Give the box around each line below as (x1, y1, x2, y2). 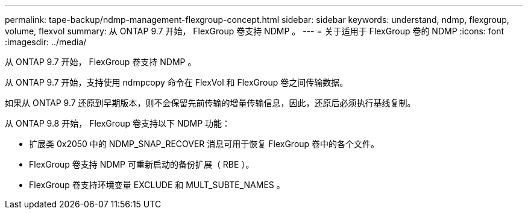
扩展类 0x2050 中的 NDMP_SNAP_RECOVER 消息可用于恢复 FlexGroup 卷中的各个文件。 (29, 139, 380, 149)
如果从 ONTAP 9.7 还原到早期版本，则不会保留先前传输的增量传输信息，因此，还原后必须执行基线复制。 (5, 98, 416, 108)
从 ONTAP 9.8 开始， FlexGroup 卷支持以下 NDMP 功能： (5, 118, 231, 128)
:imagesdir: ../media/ (5, 37, 87, 47)
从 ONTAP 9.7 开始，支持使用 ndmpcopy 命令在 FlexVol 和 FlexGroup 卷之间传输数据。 (5, 77, 348, 87)
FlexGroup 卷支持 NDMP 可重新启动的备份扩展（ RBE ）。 (29, 159, 254, 169)
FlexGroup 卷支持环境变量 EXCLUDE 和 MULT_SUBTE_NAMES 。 (29, 180, 285, 190)
